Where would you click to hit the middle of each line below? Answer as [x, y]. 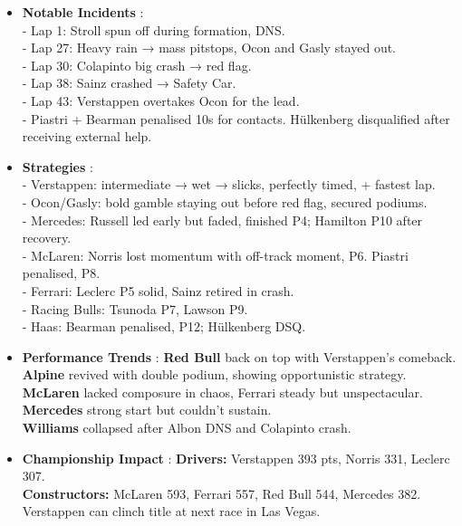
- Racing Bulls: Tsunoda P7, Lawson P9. [135, 308]
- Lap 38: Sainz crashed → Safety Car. [129, 83]
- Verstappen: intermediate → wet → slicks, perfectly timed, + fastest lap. [229, 184]
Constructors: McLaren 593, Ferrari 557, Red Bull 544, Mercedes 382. [221, 493]
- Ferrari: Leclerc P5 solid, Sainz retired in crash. [158, 290]
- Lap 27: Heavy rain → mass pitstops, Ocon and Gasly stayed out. [209, 48]
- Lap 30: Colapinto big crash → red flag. [137, 65]
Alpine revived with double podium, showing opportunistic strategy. [214, 374]
